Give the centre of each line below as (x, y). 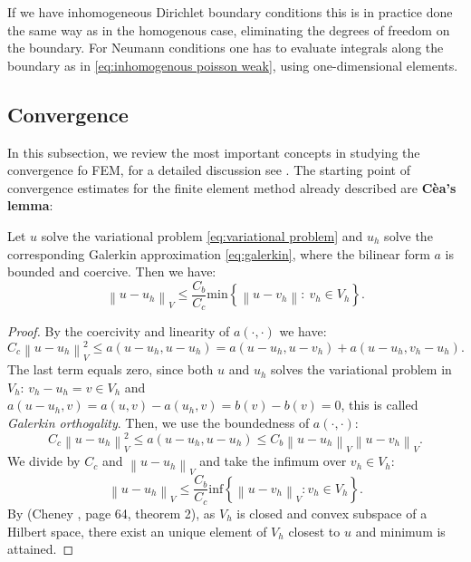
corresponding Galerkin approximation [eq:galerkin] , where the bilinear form (219, 253)
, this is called (380, 405)
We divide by (44, 461)
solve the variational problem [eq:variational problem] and (202, 235)
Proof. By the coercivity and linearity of (119, 331)
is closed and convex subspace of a (332, 513)
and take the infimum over (273, 461)
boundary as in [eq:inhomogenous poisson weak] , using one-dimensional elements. (233, 65)
